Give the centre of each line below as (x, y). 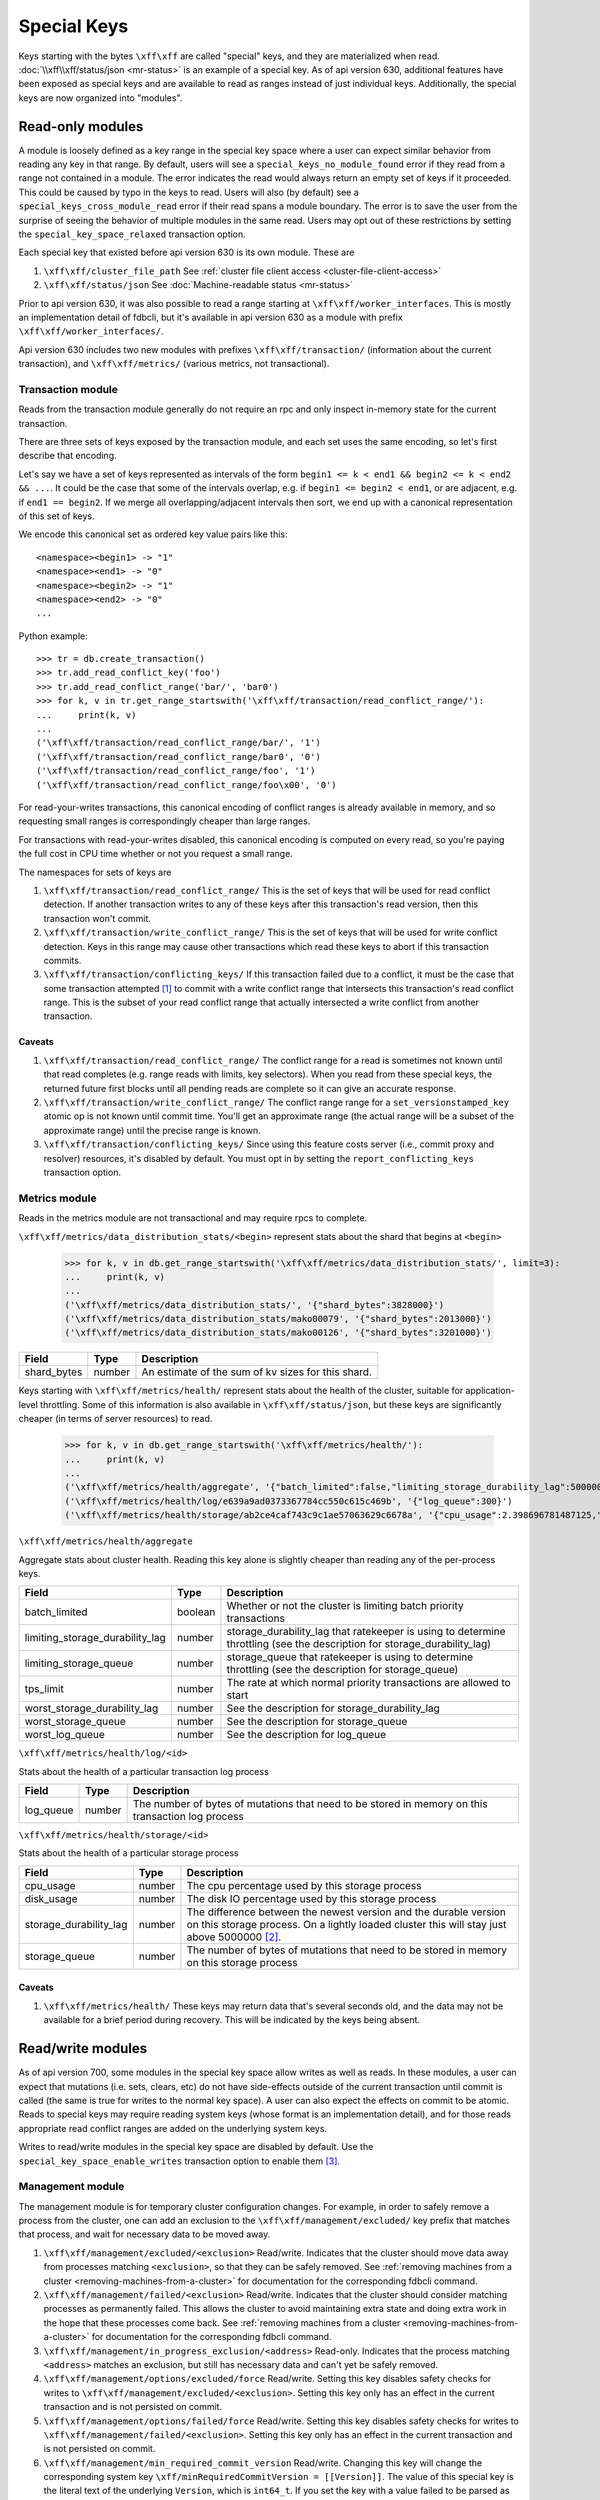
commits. (62, 960)
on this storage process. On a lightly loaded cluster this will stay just (346, 1924)
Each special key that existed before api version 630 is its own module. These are (186, 252)
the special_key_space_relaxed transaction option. (132, 234)
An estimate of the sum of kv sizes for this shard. (256, 1372)
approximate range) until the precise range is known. (152, 1130)
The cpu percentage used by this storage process (304, 1885)
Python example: (53, 636)
